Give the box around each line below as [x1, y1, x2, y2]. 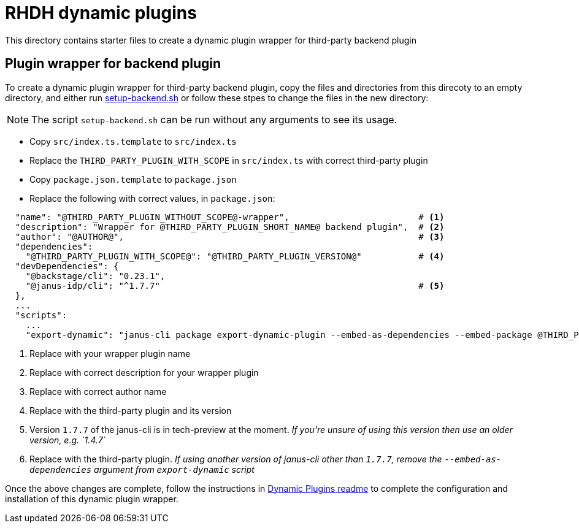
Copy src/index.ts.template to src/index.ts [29, 136, 237, 147]
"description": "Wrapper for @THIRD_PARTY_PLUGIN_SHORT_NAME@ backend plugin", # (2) [15, 221, 445, 232]
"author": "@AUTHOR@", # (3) [15, 231, 445, 242]
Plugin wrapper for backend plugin [5, 56, 221, 72]
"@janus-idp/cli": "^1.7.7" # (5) [25, 280, 445, 291]
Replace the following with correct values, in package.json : [29, 193, 275, 204]
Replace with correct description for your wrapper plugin [29, 367, 259, 378]
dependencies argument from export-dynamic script [29, 464, 255, 475]
